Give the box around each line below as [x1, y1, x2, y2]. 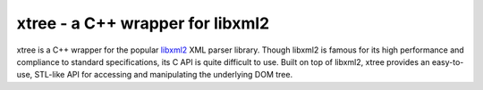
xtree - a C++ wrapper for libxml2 [16, 13, 270, 33]
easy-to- [431, 56, 464, 67]
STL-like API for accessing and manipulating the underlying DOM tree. [34, 70, 293, 80]
